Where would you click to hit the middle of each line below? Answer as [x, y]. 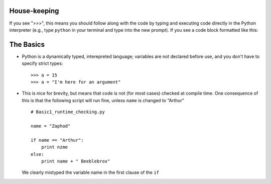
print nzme [54, 147]
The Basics [27, 44]
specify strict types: [42, 63]
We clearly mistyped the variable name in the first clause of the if [90, 172]
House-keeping [34, 11]
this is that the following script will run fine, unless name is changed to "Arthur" [103, 100]
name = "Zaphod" [51, 126]
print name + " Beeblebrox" [76, 161]
